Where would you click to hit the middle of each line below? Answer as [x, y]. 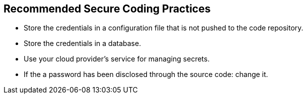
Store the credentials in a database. [83, 43]
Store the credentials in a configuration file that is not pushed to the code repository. [164, 28]
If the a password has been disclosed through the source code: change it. [146, 74]
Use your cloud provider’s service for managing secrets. [117, 59]
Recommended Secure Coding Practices [107, 9]
